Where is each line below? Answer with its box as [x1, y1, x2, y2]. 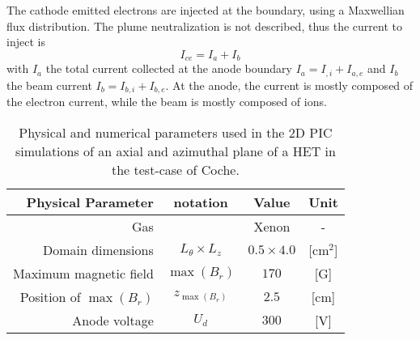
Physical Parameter [26, 192, 154, 211]
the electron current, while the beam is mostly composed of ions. [6, 93, 327, 110]
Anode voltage [72, 310, 154, 329]
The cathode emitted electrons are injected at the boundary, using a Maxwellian [6, 2, 405, 18]
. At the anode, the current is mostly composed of [165, 76, 414, 93]
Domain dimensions [42, 240, 154, 259]
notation [173, 192, 228, 211]
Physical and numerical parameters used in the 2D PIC [19, 122, 333, 142]
